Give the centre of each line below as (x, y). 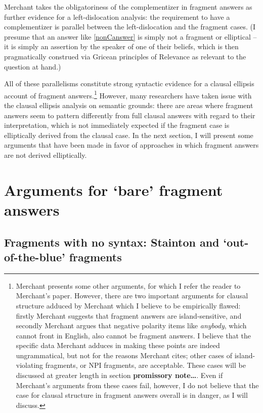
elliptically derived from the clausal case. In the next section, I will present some (129, 135)
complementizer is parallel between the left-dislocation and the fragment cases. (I (130, 27)
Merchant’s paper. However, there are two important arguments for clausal (132, 296)
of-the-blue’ (35, 256)
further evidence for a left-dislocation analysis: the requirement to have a (117, 16)
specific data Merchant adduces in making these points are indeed (118, 345)
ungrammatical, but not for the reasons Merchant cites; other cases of (124, 355)
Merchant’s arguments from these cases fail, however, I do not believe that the (137, 385)
